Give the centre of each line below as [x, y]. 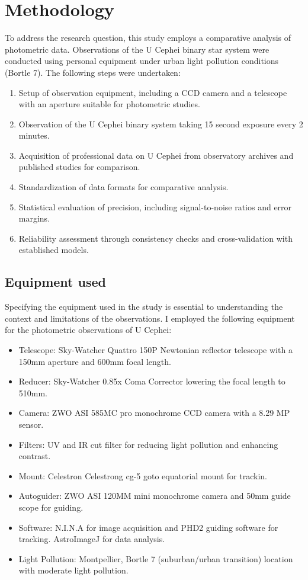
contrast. [35, 456]
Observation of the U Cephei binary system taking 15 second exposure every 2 [161, 124]
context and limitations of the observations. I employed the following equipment [150, 318]
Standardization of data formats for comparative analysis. [123, 187]
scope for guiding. [51, 507]
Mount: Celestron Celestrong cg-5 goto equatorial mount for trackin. [143, 475]
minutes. [34, 135]
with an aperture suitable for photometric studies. [109, 104]
